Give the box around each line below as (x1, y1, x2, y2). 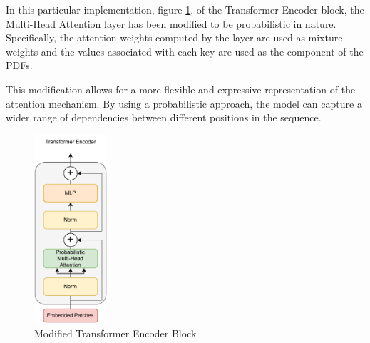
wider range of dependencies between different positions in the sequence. (6, 110, 322, 125)
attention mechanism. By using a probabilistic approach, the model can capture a (6, 96, 362, 111)
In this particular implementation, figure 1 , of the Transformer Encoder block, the (6, 2, 364, 16)
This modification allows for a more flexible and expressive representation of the (6, 81, 356, 96)
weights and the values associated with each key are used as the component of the (6, 43, 364, 58)
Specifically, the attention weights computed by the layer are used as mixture (6, 30, 343, 45)
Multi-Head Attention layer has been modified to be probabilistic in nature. (6, 16, 336, 31)
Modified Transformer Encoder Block (34, 325, 197, 340)
